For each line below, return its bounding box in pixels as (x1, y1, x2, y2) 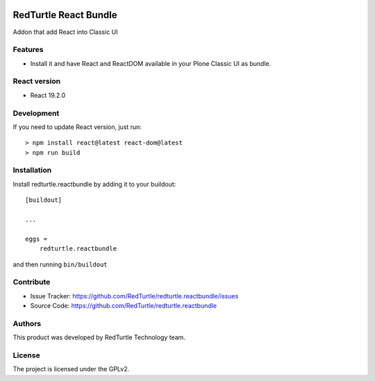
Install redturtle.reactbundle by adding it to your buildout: (12, 180, 176, 188)
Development (12, 108, 60, 118)
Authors (12, 319, 42, 328)
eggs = (25, 235, 48, 243)
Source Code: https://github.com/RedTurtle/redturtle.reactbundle (30, 302, 217, 310)
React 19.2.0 (30, 91, 66, 99)
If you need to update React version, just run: (12, 122, 142, 131)
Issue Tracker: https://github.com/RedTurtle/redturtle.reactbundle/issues (30, 291, 239, 300)
